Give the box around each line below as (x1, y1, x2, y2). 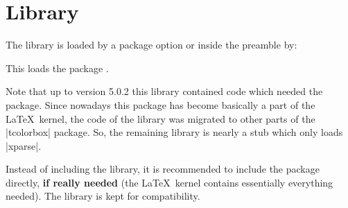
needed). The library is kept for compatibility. (6, 189, 200, 203)
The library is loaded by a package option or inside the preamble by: (6, 37, 297, 52)
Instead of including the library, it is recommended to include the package (6, 162, 320, 176)
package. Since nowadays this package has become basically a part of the (6, 97, 315, 112)
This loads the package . (6, 60, 109, 75)
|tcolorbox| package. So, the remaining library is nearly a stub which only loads (6, 125, 343, 139)
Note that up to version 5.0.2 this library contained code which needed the (6, 84, 323, 98)
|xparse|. (6, 138, 42, 153)
